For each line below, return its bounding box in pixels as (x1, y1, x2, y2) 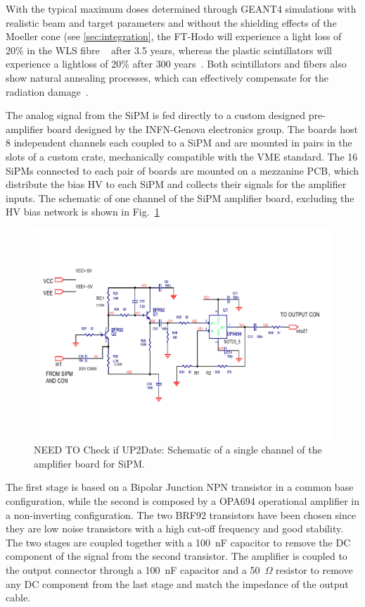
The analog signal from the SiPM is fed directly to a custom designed (6, 108, 306, 123)
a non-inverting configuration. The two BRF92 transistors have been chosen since (6, 507, 357, 522)
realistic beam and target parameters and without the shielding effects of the (6, 15, 337, 30)
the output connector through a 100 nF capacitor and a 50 (6, 562, 260, 577)
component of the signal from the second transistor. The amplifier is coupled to (6, 549, 347, 563)
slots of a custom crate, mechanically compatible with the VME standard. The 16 (6, 149, 358, 163)
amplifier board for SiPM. (34, 456, 145, 470)
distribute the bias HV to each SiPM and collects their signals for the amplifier (6, 177, 347, 192)
